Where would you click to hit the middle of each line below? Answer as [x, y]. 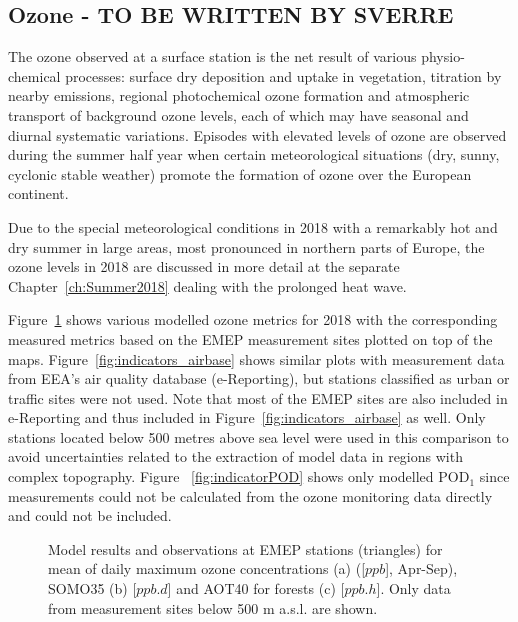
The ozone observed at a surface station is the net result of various [212, 56]
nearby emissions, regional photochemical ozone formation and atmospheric [239, 95]
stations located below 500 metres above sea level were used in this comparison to [258, 436]
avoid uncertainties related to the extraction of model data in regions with [235, 456]
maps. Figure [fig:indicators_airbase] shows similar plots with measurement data [256, 358]
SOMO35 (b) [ [92, 588]
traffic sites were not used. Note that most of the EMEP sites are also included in [258, 397]
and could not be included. [90, 515]
